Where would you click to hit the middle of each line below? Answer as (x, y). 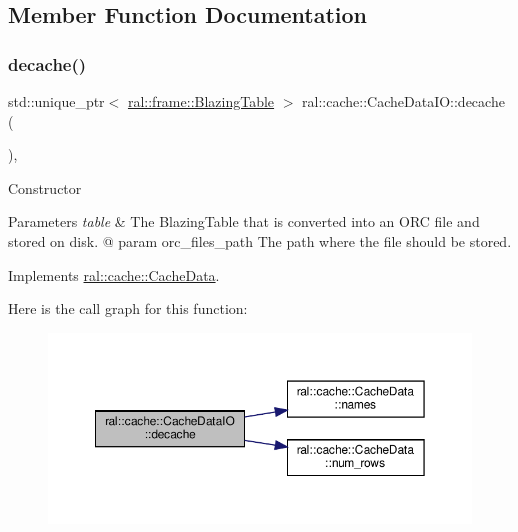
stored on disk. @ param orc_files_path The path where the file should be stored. (260, 240)
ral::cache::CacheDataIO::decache (403, 101)
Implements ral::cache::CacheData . (114, 274)
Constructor (45, 187)
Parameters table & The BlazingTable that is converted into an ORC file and (244, 221)
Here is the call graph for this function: (128, 308)
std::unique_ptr (56, 101)
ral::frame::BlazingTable (201, 101)
